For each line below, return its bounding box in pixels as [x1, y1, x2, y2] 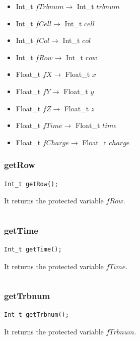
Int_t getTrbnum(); [4, 311, 69, 319]
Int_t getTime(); [4, 245, 62, 253]
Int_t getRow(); [4, 180, 58, 188]
